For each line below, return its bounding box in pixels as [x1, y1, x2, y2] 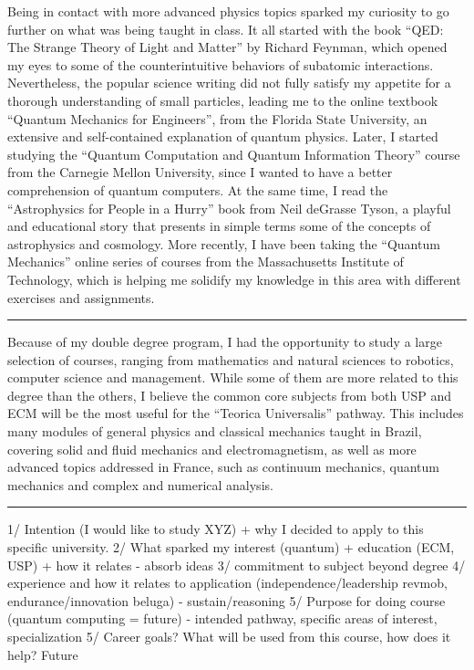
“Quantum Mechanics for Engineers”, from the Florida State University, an [7, 109, 428, 128]
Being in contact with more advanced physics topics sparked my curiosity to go [7, 2, 449, 20]
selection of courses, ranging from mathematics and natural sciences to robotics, [7, 350, 454, 369]
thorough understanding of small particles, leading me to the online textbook [7, 90, 438, 110]
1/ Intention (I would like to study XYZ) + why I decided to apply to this [7, 519, 424, 539]
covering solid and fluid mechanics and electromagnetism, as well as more [7, 439, 417, 458]
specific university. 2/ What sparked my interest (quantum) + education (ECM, [7, 538, 455, 557]
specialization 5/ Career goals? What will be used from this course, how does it [7, 627, 451, 645]
